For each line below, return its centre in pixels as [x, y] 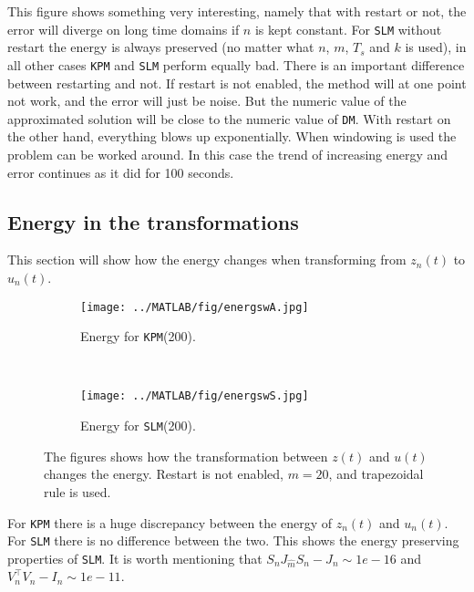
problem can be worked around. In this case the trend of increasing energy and [228, 154]
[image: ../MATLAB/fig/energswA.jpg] [195, 307]
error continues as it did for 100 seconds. [121, 172]
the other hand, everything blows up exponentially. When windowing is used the [232, 136]
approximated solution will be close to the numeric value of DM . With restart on [229, 118]
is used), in [436, 47]
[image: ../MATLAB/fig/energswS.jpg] [195, 396]
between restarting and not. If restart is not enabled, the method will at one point [237, 83]
